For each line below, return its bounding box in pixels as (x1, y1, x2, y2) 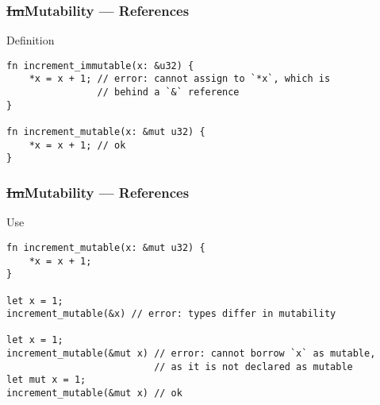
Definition (6, 32, 55, 48)
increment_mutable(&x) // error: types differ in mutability (6, 308, 336, 320)
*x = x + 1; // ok (29, 139, 126, 151)
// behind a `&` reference (97, 87, 240, 98)
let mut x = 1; (6, 374, 86, 386)
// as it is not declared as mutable (154, 361, 353, 372)
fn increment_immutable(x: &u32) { (6, 60, 194, 71)
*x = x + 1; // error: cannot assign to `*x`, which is (29, 73, 331, 85)
